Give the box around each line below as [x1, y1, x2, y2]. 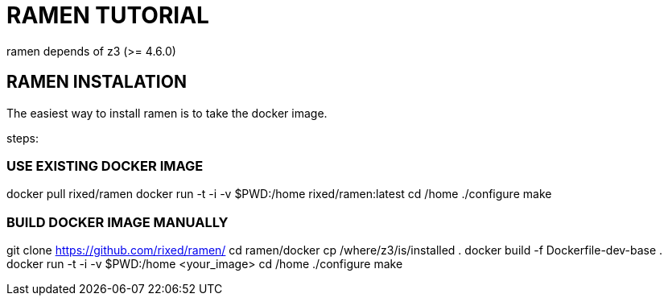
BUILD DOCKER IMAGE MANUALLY [6, 213, 229, 230]
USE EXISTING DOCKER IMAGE [6, 157, 204, 174]
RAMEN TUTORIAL [6, 2, 209, 29]
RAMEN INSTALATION [6, 72, 187, 93]
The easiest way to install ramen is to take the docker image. [6, 105, 328, 120]
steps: [6, 130, 39, 145]
